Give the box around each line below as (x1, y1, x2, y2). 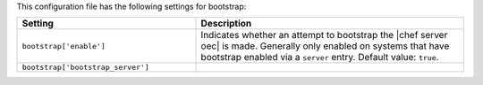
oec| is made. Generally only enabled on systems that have (200, 40, 450, 52)
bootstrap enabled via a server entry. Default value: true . (200, 51, 439, 64)
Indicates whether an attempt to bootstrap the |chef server (200, 29, 448, 42)
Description (200, 18, 252, 30)
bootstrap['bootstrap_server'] (21, 63, 149, 73)
